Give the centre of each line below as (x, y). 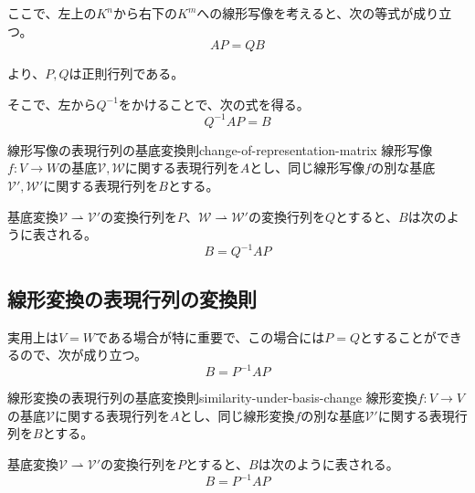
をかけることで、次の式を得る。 (214, 104)
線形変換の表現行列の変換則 (132, 298)
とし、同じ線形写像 (307, 168)
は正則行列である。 (127, 73)
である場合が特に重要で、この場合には (210, 336)
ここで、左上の (52, 13)
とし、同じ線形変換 (237, 415)
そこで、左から (52, 104)
